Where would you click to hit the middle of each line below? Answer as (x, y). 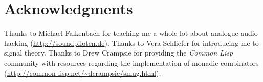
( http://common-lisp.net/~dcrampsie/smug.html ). (83, 73)
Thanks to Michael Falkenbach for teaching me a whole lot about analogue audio (131, 33)
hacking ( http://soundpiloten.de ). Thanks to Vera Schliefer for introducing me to (131, 43)
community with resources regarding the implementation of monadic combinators (131, 62)
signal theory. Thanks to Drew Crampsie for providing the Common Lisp (119, 53)
